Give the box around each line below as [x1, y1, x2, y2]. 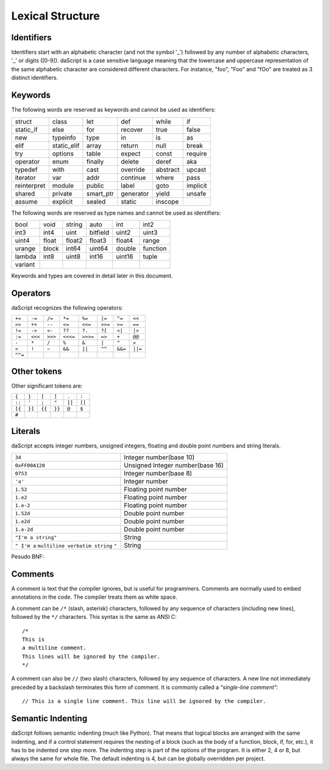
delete [121, 157, 140, 166]
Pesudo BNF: [11, 553, 44, 560]
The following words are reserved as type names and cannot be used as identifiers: [11, 209, 221, 216]
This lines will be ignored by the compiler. [22, 653, 161, 660]
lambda [15, 252, 37, 260]
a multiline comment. [22, 644, 87, 652]
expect [121, 149, 141, 158]
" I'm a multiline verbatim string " [15, 543, 118, 549]
